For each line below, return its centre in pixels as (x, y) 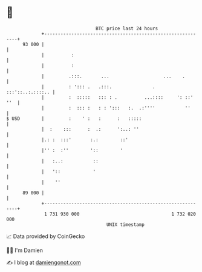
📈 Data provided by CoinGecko (46, 236)
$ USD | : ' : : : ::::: (74, 118)
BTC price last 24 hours (127, 28)
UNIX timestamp (125, 224)
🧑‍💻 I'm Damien (25, 250)
